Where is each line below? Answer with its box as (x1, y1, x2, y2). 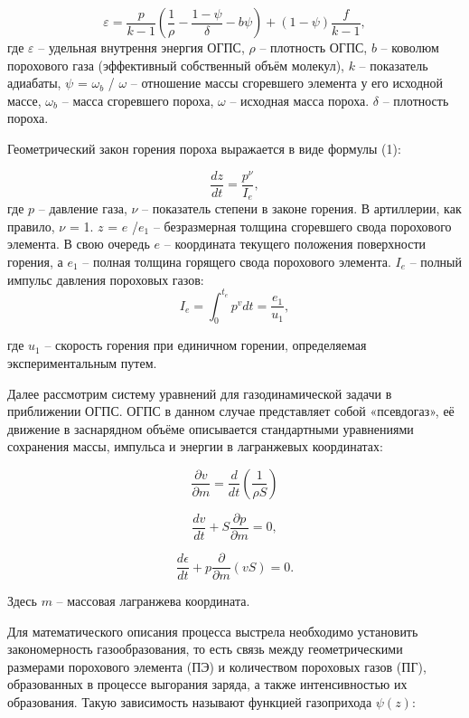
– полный (409, 251, 463, 270)
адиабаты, (7, 73, 61, 92)
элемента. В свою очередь (7, 234, 150, 253)
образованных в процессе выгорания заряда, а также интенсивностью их (7, 675, 408, 694)
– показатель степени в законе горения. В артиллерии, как (142, 199, 462, 218)
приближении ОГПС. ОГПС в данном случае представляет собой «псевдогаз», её (7, 402, 455, 420)
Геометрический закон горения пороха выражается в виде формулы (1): (7, 138, 401, 157)
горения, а (7, 251, 63, 270)
